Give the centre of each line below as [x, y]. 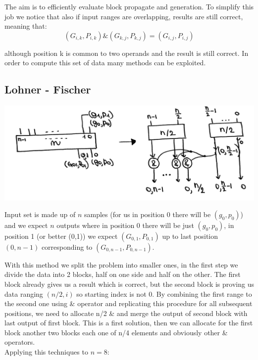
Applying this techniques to [46, 352]
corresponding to [67, 247]
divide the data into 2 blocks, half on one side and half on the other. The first [123, 274]
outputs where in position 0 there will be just [125, 225]
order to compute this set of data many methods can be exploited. [105, 63]
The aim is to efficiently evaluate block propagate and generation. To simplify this [129, 6]
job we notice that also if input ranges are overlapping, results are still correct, [124, 16]
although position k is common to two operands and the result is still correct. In [127, 53]
